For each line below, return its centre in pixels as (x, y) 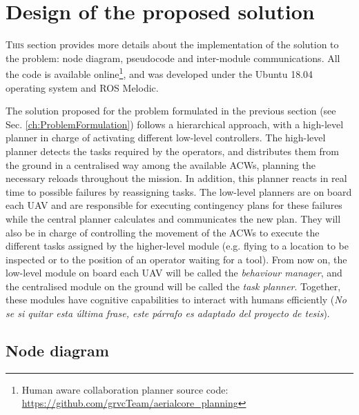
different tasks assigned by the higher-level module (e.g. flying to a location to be (177, 246)
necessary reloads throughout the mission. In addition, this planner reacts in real (176, 178)
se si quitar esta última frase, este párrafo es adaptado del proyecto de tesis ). (168, 313)
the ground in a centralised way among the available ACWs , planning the (161, 164)
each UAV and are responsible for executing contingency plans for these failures (174, 205)
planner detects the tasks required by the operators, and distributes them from (172, 151)
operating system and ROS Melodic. (82, 87)
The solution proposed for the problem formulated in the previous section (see (171, 111)
